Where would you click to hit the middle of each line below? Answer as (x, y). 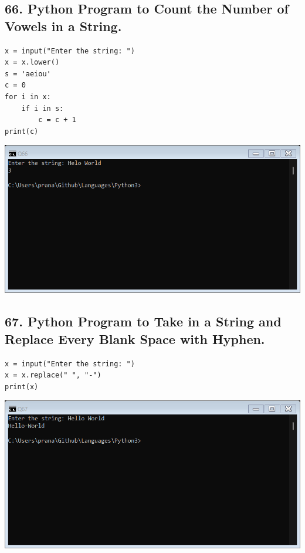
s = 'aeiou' (28, 74)
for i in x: (28, 97)
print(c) (22, 131)
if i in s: (43, 108)
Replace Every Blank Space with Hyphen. (135, 338)
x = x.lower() (32, 63)
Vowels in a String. (63, 26)
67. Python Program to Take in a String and (143, 321)
